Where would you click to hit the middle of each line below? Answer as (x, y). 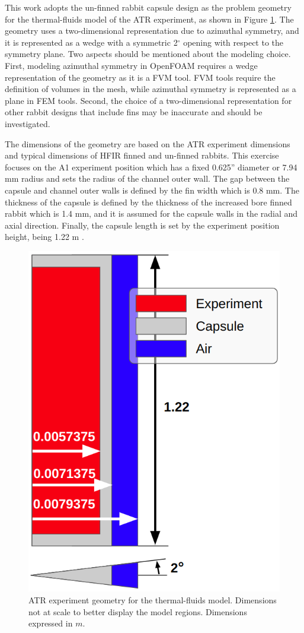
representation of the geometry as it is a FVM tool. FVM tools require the (140, 77)
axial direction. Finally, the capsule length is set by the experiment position (142, 225)
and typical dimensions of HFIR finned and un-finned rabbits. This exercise (142, 155)
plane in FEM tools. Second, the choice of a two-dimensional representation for (148, 100)
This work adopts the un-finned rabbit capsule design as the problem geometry (148, 7)
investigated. (28, 123)
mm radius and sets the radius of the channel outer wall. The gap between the (147, 178)
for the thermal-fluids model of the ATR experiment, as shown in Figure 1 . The (149, 19)
